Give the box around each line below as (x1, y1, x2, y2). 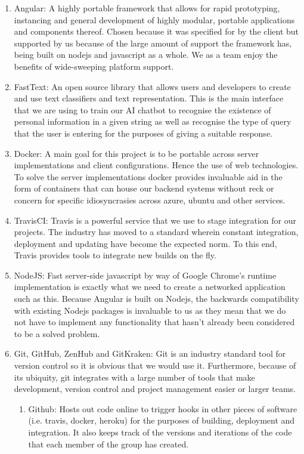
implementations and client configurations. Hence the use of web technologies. (14, 159, 299, 171)
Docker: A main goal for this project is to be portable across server (14, 147, 259, 159)
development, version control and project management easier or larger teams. (14, 382, 296, 395)
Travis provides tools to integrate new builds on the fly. (14, 249, 216, 261)
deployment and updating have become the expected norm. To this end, (14, 237, 277, 249)
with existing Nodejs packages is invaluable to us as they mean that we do (14, 304, 286, 316)
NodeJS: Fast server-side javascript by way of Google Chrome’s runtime (14, 268, 277, 281)
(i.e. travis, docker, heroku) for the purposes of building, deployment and (28, 414, 295, 427)
